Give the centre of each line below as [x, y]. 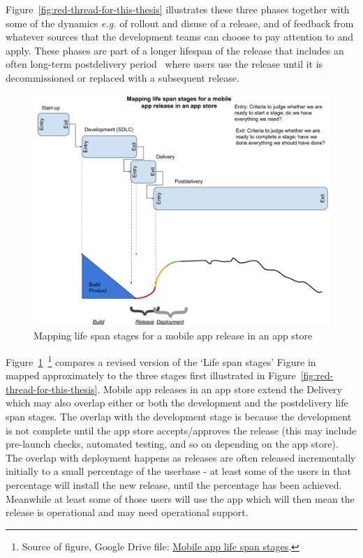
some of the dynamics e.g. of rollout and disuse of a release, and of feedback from [180, 23]
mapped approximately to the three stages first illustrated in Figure [151, 375]
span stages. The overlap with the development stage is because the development [179, 417]
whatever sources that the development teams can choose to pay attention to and [180, 37]
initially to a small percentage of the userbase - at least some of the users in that [178, 471]
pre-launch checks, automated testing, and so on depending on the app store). [172, 444]
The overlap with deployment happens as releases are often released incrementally [181, 457]
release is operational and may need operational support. [127, 512]
